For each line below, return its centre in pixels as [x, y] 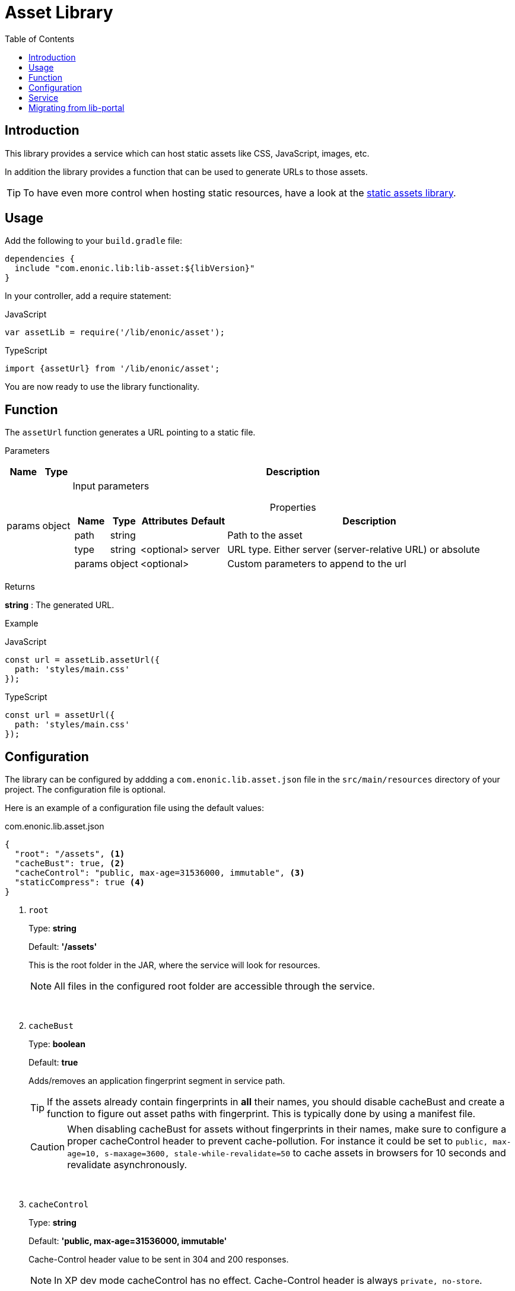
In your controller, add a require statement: [88, 296]
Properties [293, 508]
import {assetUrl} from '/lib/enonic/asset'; [112, 369]
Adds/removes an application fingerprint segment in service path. [157, 1081]
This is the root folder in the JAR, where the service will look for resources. [174, 965]
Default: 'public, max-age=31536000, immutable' [128, 1241]
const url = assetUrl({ [60, 715]
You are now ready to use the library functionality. [102, 387]
